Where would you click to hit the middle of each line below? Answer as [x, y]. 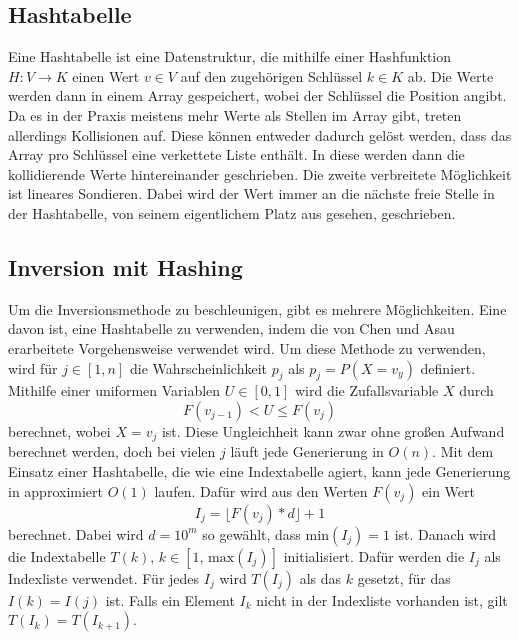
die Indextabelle [57, 555]
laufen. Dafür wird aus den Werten [261, 490]
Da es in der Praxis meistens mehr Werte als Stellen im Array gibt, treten [235, 114]
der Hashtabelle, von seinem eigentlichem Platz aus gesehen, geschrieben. [232, 212]
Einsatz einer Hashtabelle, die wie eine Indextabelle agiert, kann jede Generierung [259, 470]
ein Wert [449, 490]
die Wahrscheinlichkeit [198, 367]
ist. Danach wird [445, 533]
